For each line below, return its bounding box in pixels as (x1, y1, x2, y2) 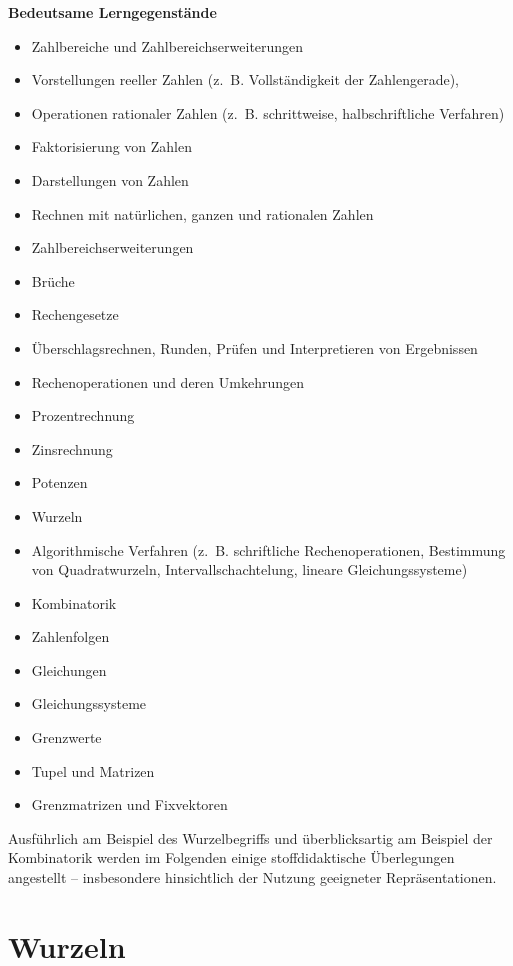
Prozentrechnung (31, 405, 135, 426)
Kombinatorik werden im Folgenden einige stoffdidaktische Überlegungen (8, 847, 455, 868)
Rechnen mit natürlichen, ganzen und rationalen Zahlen (31, 203, 374, 224)
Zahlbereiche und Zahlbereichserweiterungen (31, 35, 304, 56)
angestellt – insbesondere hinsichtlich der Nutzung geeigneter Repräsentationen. (8, 867, 497, 888)
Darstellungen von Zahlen (31, 169, 189, 190)
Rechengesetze (31, 304, 119, 325)
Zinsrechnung (31, 438, 113, 459)
